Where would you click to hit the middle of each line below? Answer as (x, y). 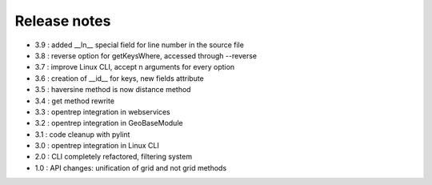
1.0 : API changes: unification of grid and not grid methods (131, 167)
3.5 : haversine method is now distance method (113, 90)
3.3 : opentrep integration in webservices (103, 111)
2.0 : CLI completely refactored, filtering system (113, 157)
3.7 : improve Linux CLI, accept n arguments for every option (135, 67)
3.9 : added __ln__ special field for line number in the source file (139, 45)
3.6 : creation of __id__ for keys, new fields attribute (119, 78)
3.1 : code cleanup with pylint (82, 134)
